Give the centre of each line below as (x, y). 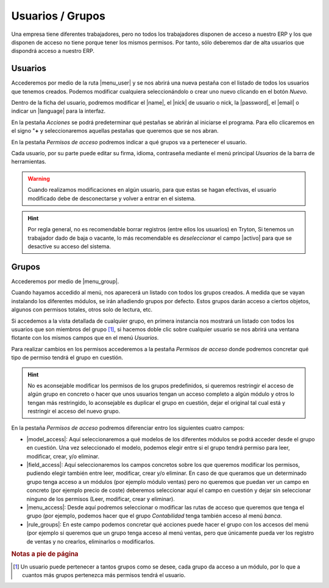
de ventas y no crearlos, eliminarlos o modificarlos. (91, 541)
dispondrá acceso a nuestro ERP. (53, 51)
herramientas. (29, 162)
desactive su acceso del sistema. (69, 247)
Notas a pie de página (45, 554)
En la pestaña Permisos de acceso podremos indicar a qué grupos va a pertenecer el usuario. (129, 142)
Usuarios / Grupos (58, 16)
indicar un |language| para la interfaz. (58, 111)
